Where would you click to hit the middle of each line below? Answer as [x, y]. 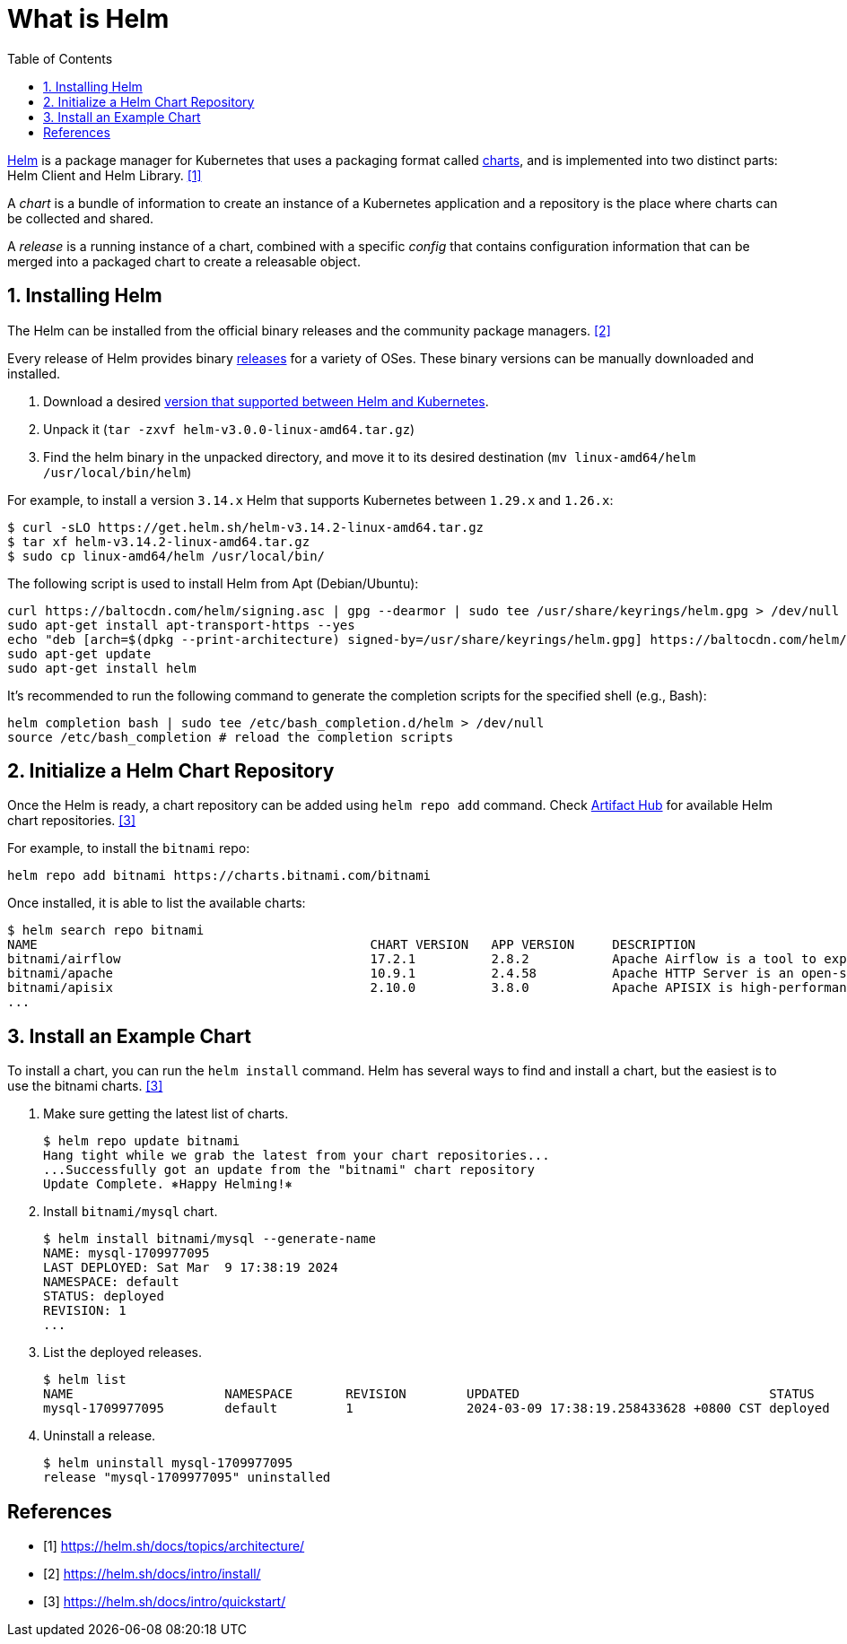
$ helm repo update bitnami [142, 1141]
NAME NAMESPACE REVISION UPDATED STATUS [429, 1394]
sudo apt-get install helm [102, 668]
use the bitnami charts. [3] [85, 1086]
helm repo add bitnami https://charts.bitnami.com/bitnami [219, 876]
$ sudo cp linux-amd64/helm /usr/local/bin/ [166, 556]
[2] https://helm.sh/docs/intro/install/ [152, 1574]
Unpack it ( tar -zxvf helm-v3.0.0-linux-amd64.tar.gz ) [229, 429]
